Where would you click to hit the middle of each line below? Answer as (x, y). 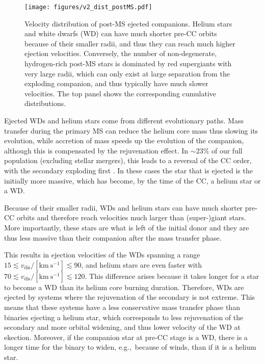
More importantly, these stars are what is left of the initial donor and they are (127, 227)
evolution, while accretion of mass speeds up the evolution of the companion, (124, 140)
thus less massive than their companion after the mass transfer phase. (113, 237)
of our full (227, 150)
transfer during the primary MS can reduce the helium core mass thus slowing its (131, 130)
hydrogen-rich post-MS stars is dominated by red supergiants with (128, 63)
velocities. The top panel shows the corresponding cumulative (121, 93)
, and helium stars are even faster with (141, 264)
